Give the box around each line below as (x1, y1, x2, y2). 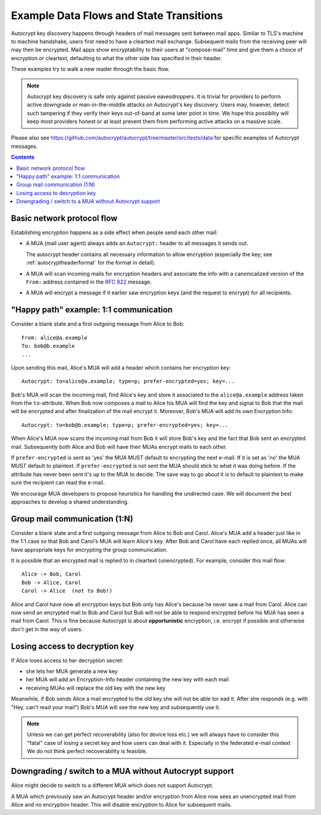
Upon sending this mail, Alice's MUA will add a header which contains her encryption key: (11, 364, 231, 371)
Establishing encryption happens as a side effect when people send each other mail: (11, 229, 218, 236)
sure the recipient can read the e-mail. (11, 479, 105, 486)
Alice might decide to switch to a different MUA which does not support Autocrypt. (11, 782, 214, 789)
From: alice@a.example (21, 334, 88, 341)
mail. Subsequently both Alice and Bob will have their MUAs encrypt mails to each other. (11, 443, 228, 450)
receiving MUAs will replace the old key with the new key (26, 684, 166, 691)
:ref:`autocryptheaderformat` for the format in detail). (26, 259, 156, 266)
